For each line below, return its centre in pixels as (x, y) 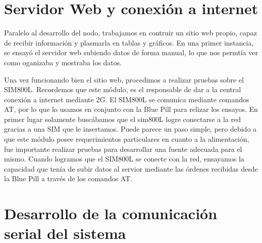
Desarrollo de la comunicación (111, 213)
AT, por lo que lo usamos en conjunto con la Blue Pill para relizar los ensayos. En (131, 109)
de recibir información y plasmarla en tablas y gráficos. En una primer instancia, (129, 42)
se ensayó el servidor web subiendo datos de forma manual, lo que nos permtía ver (131, 52)
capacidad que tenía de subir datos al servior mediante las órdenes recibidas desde (131, 168)
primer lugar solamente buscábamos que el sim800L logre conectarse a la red (122, 119)
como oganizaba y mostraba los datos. (63, 62)
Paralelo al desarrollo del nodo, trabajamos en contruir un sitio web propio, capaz (130, 33)
